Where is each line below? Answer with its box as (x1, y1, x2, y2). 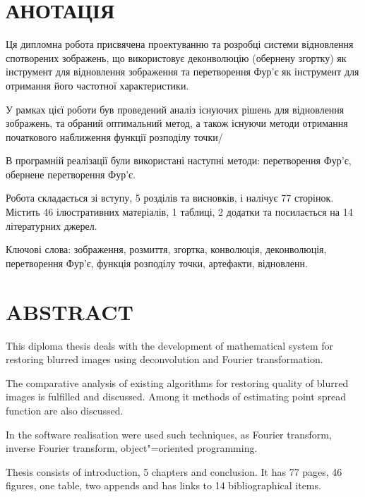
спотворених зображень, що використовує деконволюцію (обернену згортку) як (6, 50, 347, 65)
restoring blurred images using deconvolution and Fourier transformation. (6, 352, 323, 367)
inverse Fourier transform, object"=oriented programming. (6, 441, 258, 455)
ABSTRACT (6, 297, 133, 326)
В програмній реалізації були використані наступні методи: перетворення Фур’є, (6, 153, 352, 168)
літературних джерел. (6, 218, 97, 233)
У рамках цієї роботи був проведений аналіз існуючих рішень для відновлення (6, 102, 345, 116)
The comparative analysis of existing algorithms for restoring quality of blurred (6, 375, 349, 390)
